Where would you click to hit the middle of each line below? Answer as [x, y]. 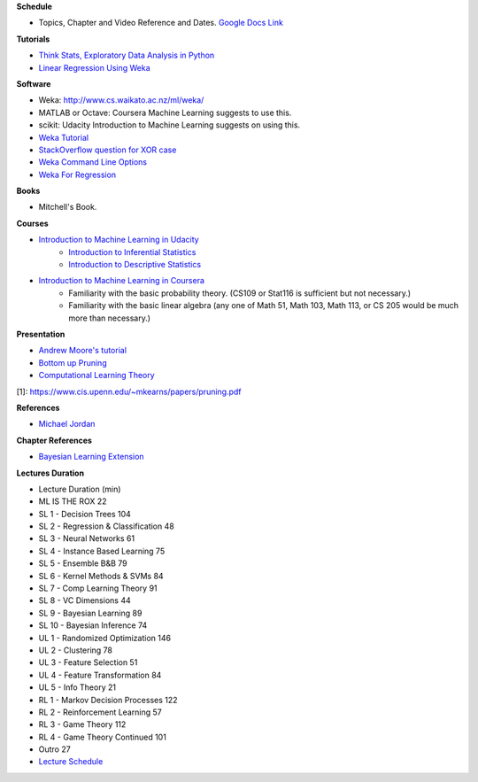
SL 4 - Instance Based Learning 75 [102, 551]
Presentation [41, 334]
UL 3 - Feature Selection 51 [88, 662]
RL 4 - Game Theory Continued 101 [103, 737]
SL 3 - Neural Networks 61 [87, 538]
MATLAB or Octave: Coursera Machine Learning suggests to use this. [165, 112]
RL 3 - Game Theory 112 [82, 724]
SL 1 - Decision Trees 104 [85, 514]
